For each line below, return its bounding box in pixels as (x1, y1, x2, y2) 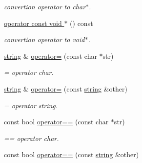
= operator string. (4, 100, 58, 110)
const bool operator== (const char (4, 116, 109, 127)
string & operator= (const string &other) (4, 83, 127, 93)
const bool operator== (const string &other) (4, 149, 139, 160)
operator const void (4, 18, 62, 28)
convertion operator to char (4, 1, 86, 11)
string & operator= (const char (4, 50, 97, 61)
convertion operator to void (4, 34, 85, 45)
